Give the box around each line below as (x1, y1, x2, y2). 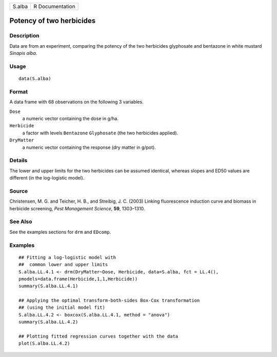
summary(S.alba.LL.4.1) (18, 283, 78, 289)
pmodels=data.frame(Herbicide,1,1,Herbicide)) (18, 276, 138, 282)
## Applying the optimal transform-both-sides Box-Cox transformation (18, 298, 200, 304)
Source (9, 187, 28, 194)
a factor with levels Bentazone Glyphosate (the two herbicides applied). (22, 130, 179, 136)
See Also (9, 218, 32, 225)
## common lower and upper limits (18, 262, 108, 268)
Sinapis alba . (9, 50, 37, 56)
